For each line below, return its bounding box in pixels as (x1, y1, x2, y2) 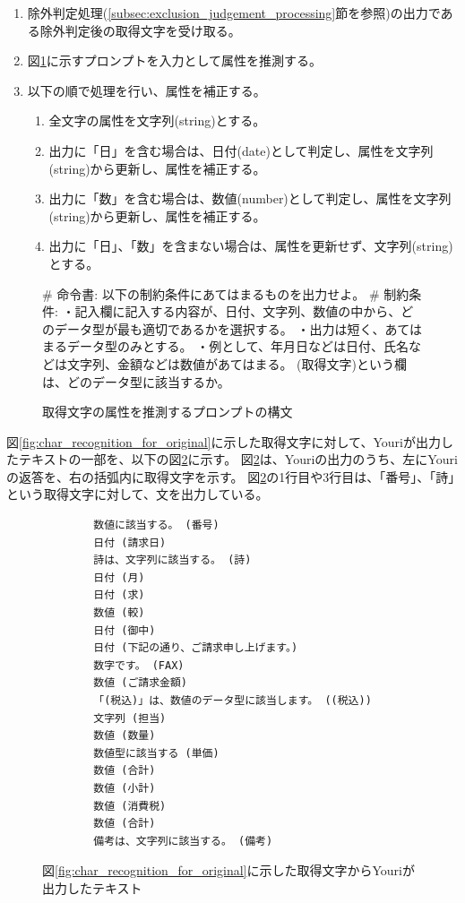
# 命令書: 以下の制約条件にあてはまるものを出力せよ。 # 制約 (42, 284, 409, 303)
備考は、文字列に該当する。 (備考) (93, 834, 273, 847)
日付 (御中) (93, 623, 156, 637)
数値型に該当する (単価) (93, 746, 220, 760)
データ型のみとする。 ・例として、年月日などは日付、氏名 (66, 337, 409, 356)
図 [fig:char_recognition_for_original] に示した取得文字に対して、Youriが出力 (6, 432, 441, 451)
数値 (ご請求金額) (93, 676, 187, 690)
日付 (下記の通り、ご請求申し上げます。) (93, 641, 298, 655)
